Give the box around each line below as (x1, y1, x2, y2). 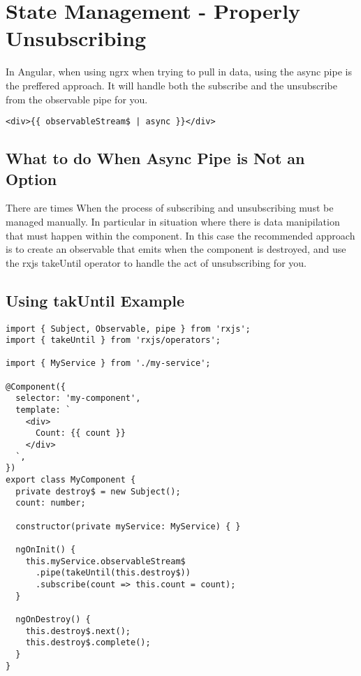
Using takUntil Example (6, 289, 185, 311)
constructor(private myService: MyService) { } (15, 521, 241, 531)
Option (6, 168, 57, 189)
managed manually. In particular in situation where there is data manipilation (6, 214, 340, 228)
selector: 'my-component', (15, 393, 141, 404)
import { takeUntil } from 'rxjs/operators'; (6, 335, 221, 346)
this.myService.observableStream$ (25, 556, 186, 566)
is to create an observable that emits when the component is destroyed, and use (6, 242, 346, 256)
